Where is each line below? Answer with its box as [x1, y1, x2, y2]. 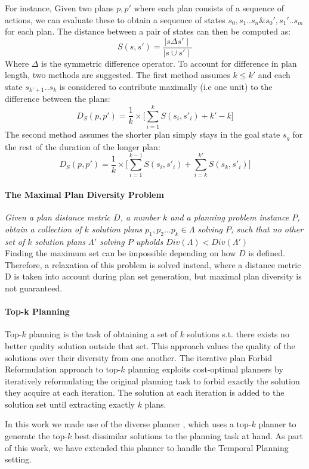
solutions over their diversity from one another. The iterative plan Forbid [5, 351, 272, 364]
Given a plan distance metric [5, 211, 111, 223]
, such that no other [230, 222, 304, 235]
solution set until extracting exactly [5, 397, 135, 410]
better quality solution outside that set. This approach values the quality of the [5, 339, 295, 352]
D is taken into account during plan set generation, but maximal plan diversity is [5, 270, 302, 282]
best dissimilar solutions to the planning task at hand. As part [74, 430, 303, 442]
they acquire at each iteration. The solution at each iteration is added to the [5, 386, 285, 399]
